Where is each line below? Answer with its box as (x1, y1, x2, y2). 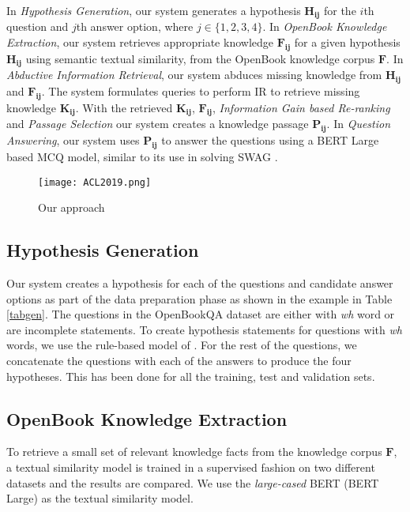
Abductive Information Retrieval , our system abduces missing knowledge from (6, 66, 382, 83)
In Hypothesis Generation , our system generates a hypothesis (6, 2, 301, 18)
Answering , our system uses (6, 132, 140, 149)
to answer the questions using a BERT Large (161, 132, 379, 149)
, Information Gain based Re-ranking (213, 99, 390, 115)
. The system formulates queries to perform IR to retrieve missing (41, 82, 360, 99)
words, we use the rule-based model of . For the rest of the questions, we (6, 337, 357, 353)
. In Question (326, 115, 391, 132)
